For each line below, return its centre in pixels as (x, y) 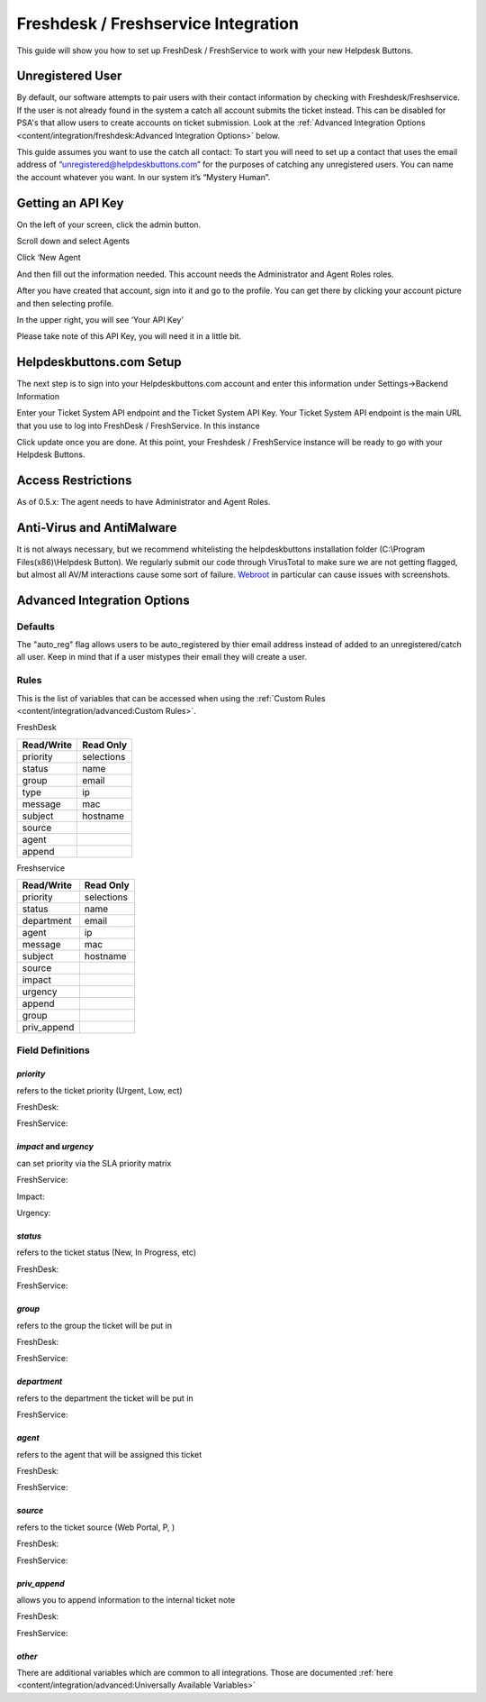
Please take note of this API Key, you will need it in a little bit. (129, 336)
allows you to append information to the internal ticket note (126, 1599)
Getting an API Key (70, 203)
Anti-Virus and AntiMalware (97, 528)
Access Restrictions (74, 481)
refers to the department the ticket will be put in (105, 1398)
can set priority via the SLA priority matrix (94, 1163)
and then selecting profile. (65, 303)
